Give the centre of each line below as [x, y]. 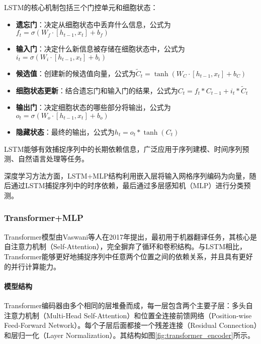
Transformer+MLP [44, 218]
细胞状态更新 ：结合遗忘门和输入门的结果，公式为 [97, 90]
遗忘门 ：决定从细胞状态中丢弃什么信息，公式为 [93, 24]
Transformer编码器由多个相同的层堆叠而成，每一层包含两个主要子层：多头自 [128, 305]
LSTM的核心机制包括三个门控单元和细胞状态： [81, 7]
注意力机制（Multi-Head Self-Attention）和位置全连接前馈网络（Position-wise [128, 315]
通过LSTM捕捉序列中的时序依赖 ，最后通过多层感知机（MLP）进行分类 [127, 185]
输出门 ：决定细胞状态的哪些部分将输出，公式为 [93, 107]
